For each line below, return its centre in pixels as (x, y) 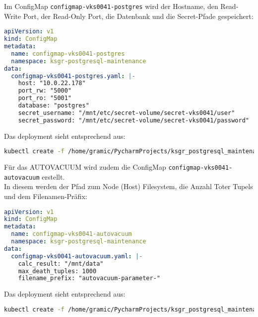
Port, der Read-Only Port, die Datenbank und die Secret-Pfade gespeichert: (138, 16)
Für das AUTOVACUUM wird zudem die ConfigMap (85, 167)
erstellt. (53, 176)
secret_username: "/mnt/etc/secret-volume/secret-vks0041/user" (127, 113)
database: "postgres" (54, 106)
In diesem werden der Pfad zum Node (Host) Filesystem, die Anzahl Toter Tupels (129, 186)
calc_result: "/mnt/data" (61, 264)
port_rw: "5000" (45, 91)
